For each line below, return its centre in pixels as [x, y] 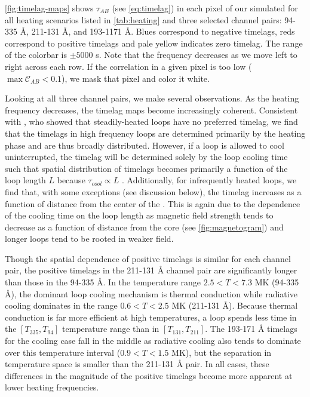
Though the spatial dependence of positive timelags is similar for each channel [148, 258]
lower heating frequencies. [52, 387]
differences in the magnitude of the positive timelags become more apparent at [149, 375]
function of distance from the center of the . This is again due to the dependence [153, 203]
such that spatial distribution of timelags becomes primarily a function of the [146, 168]
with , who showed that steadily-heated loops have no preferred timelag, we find [151, 121]
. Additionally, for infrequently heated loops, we [209, 180]
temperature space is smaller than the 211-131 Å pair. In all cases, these [137, 364]
